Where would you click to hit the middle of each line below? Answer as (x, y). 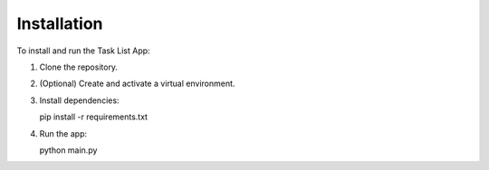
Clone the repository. (78, 67)
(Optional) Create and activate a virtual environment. (137, 84)
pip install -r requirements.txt (94, 117)
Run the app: (63, 133)
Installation (60, 24)
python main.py (68, 150)
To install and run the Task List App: (83, 51)
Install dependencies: (79, 100)
